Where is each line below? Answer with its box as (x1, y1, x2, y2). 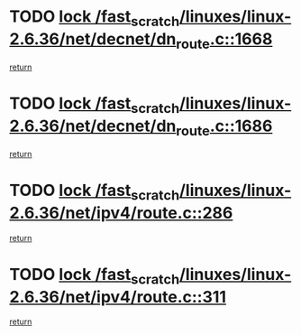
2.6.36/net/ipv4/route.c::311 (9, 286, 227, 307)
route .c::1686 (175, 116, 273, 139)
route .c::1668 (175, 29, 273, 52)
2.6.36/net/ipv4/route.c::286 (9, 203, 233, 223)
